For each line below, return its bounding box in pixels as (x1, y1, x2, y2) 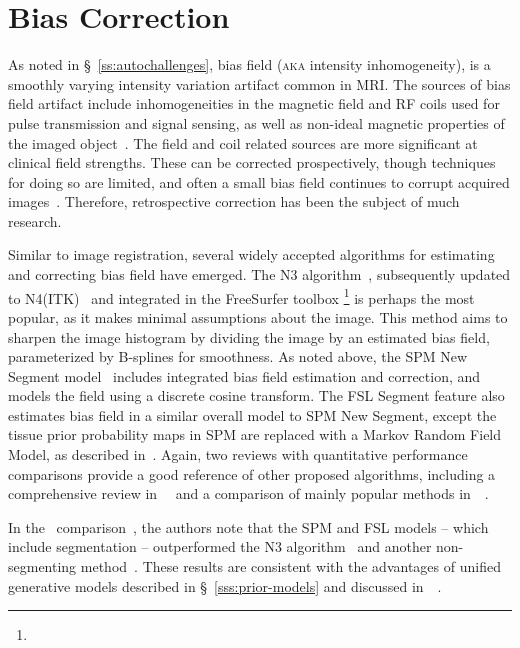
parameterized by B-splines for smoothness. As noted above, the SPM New (8, 346, 468, 367)
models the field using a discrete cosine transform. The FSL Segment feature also (8, 385, 505, 406)
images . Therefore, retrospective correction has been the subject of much (8, 191, 460, 212)
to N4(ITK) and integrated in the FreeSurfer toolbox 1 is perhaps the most (8, 284, 475, 308)
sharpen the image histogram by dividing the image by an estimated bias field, (8, 326, 490, 347)
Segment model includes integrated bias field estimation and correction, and (8, 365, 481, 386)
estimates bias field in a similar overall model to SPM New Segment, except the (8, 404, 497, 425)
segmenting (8, 556, 77, 577)
